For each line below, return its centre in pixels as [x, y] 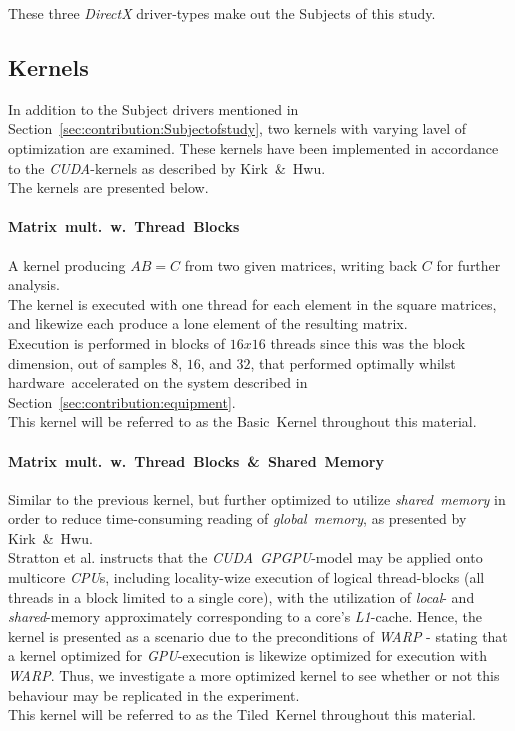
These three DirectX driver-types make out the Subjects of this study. [222, 13]
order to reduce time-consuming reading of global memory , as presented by [237, 518]
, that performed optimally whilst [353, 362]
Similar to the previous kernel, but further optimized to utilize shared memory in [257, 498]
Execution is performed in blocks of [117, 342]
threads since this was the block [368, 342]
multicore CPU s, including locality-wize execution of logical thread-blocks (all [246, 577]
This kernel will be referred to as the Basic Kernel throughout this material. [242, 421]
